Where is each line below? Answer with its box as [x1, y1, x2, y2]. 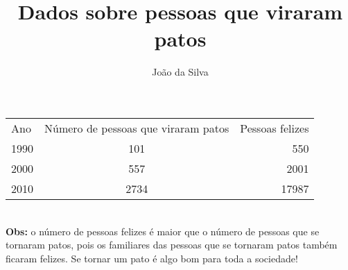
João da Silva [152, 65, 209, 79]
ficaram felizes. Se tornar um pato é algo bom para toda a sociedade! [6, 251, 298, 265]
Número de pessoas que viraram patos [44, 119, 229, 136]
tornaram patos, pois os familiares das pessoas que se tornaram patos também [6, 237, 338, 252]
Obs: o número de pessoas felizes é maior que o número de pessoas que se [6, 223, 320, 238]
